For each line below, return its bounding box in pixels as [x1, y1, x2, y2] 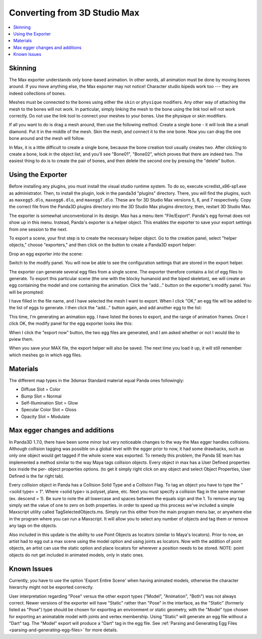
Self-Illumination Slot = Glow [21, 400, 78, 405]
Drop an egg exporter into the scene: [9, 251, 83, 257]
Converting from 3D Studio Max [9, 7, 140, 18]
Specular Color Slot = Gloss [21, 407, 77, 413]
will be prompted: [9, 289, 44, 295]
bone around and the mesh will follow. [9, 135, 85, 141]
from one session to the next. [9, 226, 68, 232]
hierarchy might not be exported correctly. [9, 584, 94, 590]
